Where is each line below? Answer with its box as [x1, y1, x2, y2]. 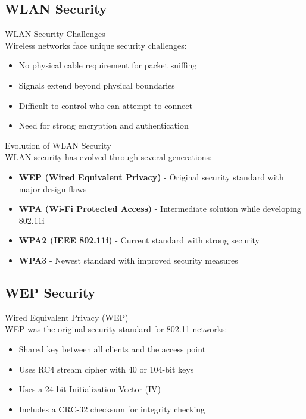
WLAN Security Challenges [5, 27, 105, 40]
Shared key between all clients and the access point [18, 342, 206, 355]
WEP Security [5, 283, 96, 301]
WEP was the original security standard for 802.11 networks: [5, 323, 227, 335]
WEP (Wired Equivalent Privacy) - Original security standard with [18, 170, 284, 183]
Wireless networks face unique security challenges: [5, 39, 187, 51]
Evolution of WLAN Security [5, 139, 111, 151]
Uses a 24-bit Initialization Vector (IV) [18, 383, 161, 395]
